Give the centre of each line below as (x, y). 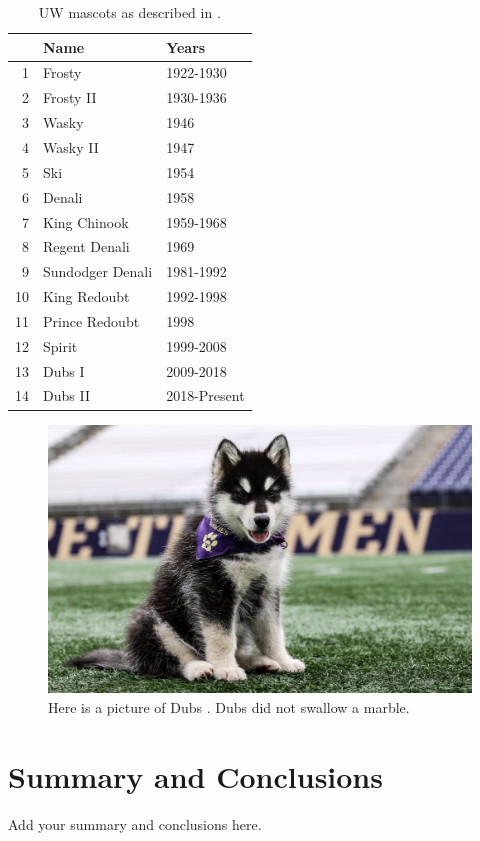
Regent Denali (86, 246)
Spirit (60, 345)
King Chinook (86, 221)
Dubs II (66, 395)
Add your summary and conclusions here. (135, 823)
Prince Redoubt (91, 320)
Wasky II (71, 146)
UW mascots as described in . (129, 12)
